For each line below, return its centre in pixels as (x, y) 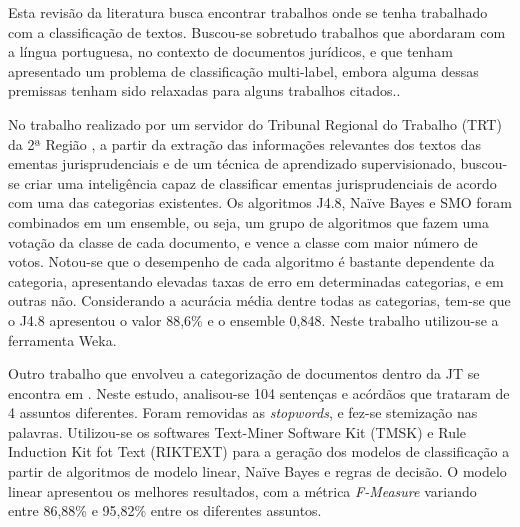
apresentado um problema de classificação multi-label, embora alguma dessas (243, 70)
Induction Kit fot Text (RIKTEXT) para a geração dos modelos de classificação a (259, 451)
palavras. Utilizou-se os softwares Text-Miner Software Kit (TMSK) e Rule (237, 431)
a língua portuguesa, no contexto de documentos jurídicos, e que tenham (230, 51)
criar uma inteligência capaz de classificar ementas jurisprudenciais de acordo (260, 182)
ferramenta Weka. (62, 339)
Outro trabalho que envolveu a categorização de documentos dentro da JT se (244, 373)
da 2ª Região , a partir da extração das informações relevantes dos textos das (244, 143)
